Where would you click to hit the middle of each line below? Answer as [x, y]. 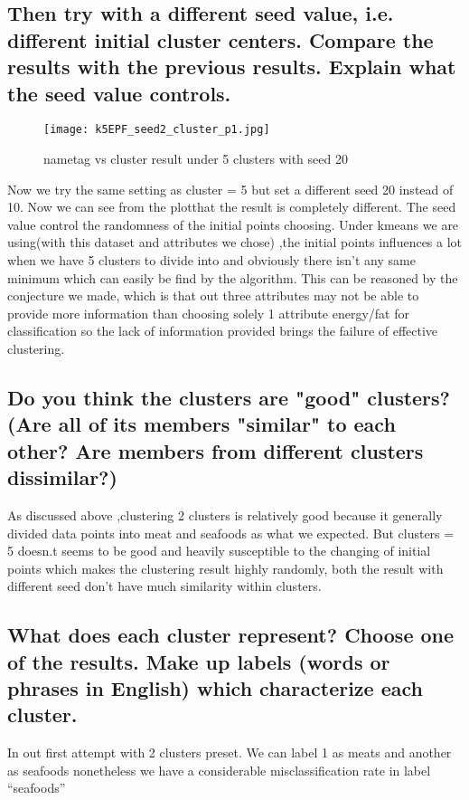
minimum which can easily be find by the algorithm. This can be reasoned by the [233, 277]
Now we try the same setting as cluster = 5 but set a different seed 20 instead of [230, 189]
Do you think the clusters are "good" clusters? [229, 397]
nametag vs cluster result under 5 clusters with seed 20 [196, 159]
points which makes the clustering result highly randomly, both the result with [225, 568]
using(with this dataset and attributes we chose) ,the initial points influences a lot [235, 242]
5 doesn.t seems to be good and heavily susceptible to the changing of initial [219, 551]
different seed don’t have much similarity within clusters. [164, 586]
